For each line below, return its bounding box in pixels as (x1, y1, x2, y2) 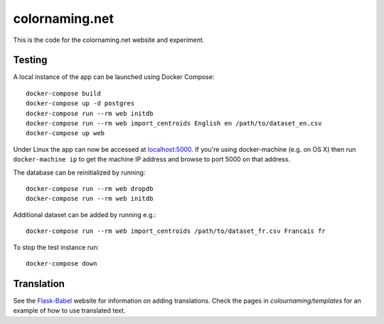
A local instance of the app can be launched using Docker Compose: (13, 73, 215, 81)
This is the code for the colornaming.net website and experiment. (13, 36, 205, 44)
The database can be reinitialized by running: (13, 168, 146, 177)
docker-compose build (26, 89, 101, 98)
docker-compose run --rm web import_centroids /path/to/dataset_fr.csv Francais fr (26, 227, 326, 235)
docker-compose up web (26, 129, 105, 137)
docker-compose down (26, 259, 97, 267)
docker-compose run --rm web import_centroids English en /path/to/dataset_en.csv (26, 120, 322, 127)
